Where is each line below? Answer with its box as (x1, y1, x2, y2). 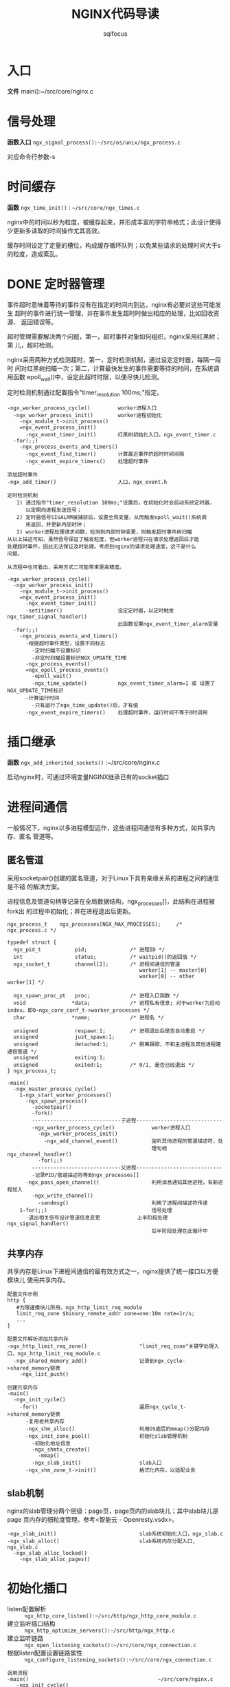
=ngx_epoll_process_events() (25, 667, 109, 674)
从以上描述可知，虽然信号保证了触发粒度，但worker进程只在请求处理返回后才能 (7, 536, 200, 543)
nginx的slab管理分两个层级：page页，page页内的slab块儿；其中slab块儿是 (7, 1507, 219, 1515)
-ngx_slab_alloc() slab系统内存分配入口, (7, 1538, 196, 1545)
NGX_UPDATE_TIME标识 (7, 688, 64, 694)
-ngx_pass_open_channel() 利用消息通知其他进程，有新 (25, 1178, 218, 1186)
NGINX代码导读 (71, 6, 160, 22)
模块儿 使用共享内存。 (7, 1276, 69, 1284)
